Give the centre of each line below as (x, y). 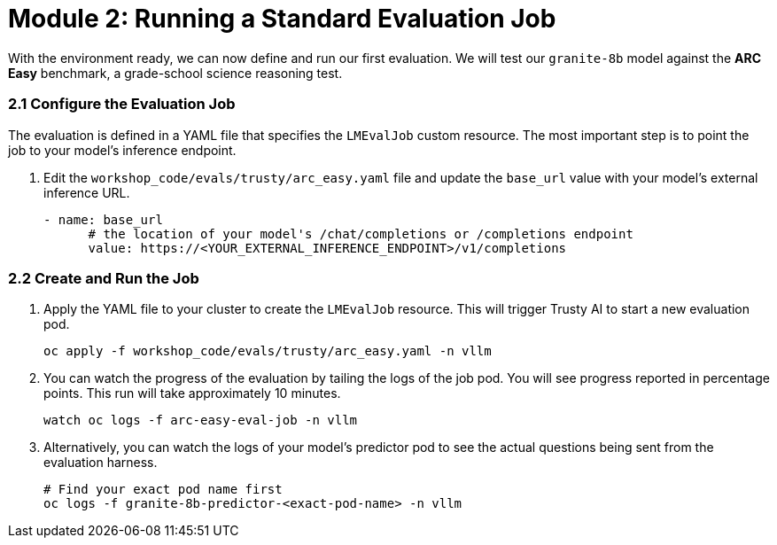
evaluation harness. (101, 463)
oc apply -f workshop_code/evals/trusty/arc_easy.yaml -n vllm (268, 351)
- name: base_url (103, 219)
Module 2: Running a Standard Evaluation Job (282, 19)
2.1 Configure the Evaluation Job (122, 104)
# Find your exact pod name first (163, 490)
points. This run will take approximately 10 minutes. (192, 393)
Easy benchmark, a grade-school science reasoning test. (175, 73)
